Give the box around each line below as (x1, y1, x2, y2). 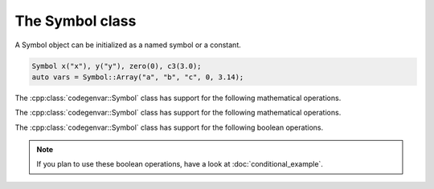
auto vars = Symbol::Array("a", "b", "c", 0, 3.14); (31, 72, 244, 82)
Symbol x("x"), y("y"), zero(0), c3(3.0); (31, 61, 202, 70)
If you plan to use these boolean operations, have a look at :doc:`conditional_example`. (36, 159, 323, 169)
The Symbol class (14, 12, 137, 30)
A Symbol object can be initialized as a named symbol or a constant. (14, 40, 241, 50)
